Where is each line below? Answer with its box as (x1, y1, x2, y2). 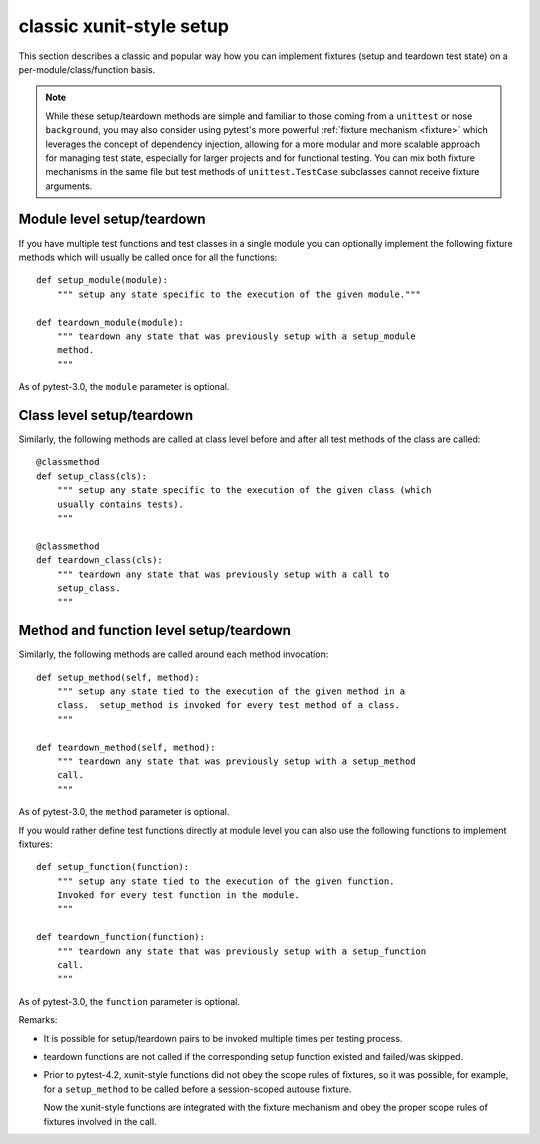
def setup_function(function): (36, 861, 190, 873)
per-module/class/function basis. (18, 63, 156, 75)
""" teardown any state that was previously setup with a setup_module (56, 330, 416, 342)
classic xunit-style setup (18, 15, 230, 37)
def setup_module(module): (36, 275, 169, 286)
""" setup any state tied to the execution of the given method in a (56, 685, 406, 697)
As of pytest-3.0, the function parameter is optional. (18, 995, 240, 1007)
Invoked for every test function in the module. (56, 890, 300, 901)
